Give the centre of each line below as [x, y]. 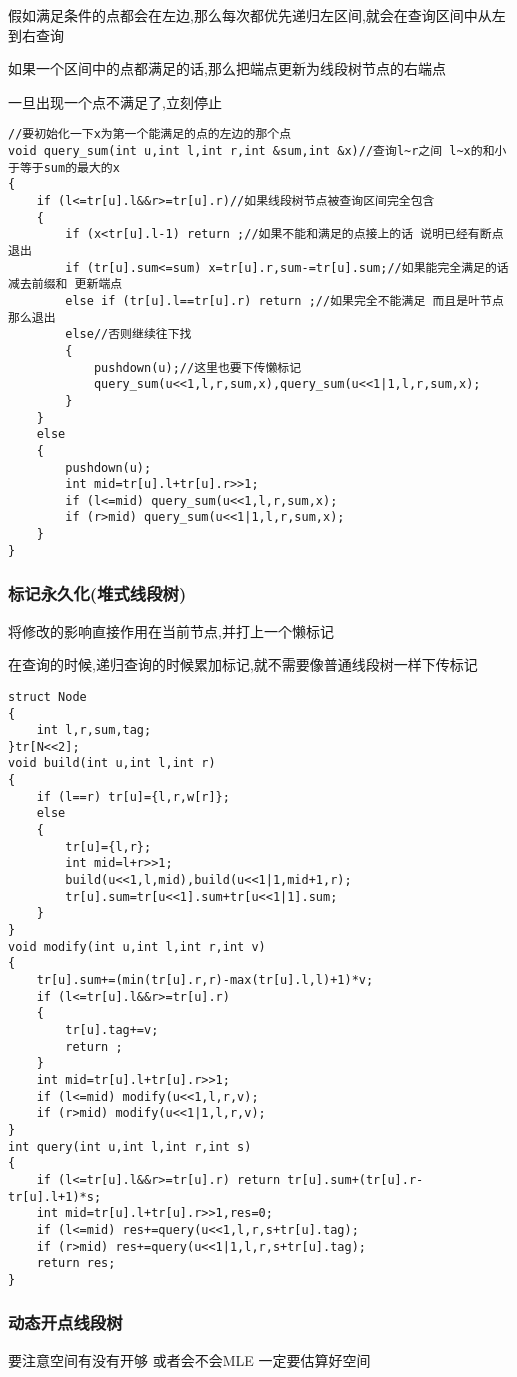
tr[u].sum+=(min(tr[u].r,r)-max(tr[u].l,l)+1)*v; [205, 980]
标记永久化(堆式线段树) [97, 593]
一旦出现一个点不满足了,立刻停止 [115, 101]
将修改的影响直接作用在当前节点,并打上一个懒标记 [171, 630]
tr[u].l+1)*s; [55, 1196]
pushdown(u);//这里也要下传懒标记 [197, 367]
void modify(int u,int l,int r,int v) [137, 946]
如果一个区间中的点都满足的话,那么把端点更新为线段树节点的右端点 [227, 68]
